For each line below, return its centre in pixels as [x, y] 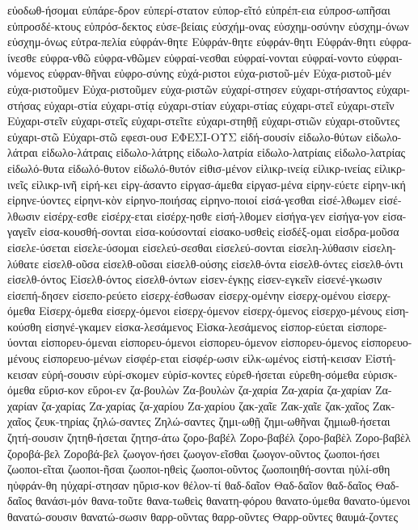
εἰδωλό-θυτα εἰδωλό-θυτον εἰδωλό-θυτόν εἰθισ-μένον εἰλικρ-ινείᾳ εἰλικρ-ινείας [189, 168]
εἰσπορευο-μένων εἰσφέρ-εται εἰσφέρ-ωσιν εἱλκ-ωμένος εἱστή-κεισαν [202, 358]
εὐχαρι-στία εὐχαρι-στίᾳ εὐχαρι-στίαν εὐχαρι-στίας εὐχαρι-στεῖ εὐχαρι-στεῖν [219, 105]
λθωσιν [24, 215]
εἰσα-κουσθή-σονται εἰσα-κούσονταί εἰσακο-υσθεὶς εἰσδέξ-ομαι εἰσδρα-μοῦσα [220, 231]
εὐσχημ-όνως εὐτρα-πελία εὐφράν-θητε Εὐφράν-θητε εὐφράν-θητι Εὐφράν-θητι [192, 42]
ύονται [22, 342]
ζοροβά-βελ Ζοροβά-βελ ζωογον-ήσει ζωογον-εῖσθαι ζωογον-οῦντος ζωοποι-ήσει [194, 453]
